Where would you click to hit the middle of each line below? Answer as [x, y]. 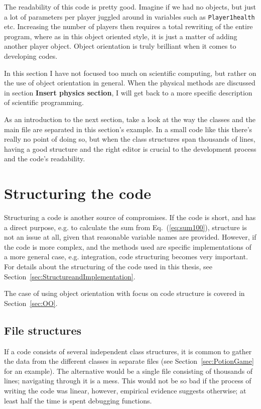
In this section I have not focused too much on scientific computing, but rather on [130, 73]
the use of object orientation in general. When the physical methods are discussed [130, 83]
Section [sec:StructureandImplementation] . [70, 276]
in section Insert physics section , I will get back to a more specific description [128, 92]
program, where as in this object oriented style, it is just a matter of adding [121, 36]
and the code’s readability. [45, 159]
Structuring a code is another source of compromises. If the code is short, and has [130, 217]
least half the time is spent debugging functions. [78, 400]
